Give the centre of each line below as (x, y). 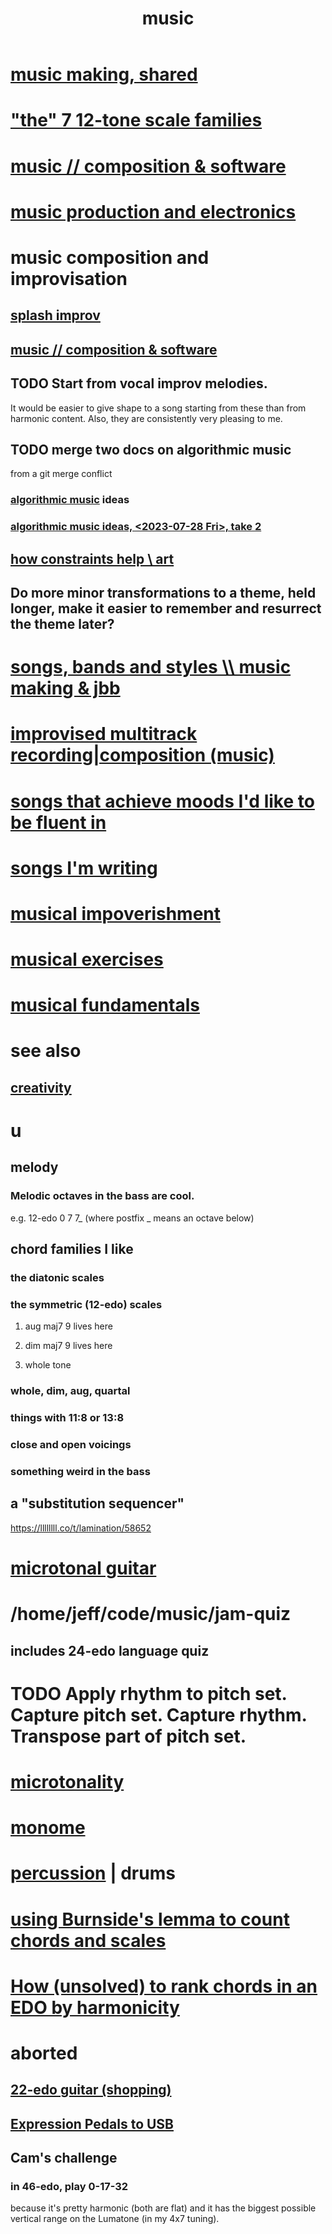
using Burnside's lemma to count (150, 1919)
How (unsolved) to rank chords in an (164, 1986)
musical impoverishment (116, 913)
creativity (41, 1087)
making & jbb (65, 688)
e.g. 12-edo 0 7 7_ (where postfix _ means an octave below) (132, 1218)
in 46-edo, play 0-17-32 (69, 2187)
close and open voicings (71, 1445)
